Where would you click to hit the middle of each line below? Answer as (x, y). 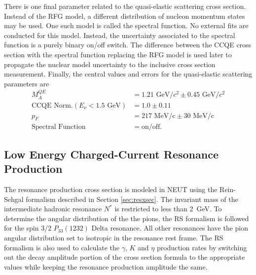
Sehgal (14, 199)
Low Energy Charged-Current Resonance (111, 154)
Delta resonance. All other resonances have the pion (170, 228)
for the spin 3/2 (28, 228)
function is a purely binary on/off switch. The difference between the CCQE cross (128, 45)
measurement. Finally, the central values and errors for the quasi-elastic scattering (128, 74)
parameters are (27, 83)
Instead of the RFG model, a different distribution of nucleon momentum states (125, 16)
